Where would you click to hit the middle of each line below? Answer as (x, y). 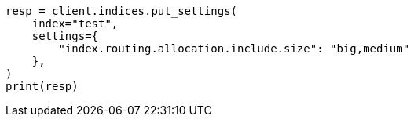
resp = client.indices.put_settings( (122, 11)
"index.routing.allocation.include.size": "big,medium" (234, 49)
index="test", (75, 24)
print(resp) (42, 86)
